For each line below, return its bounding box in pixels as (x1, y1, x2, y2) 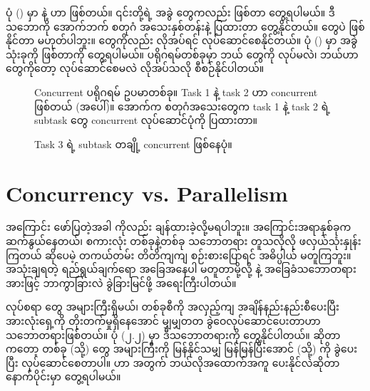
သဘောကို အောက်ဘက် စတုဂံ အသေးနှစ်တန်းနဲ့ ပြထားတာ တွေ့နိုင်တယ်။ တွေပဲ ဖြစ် (6, 19, 365, 33)
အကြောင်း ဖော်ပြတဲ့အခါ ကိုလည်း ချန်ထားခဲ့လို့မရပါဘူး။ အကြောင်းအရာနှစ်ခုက (6, 219, 351, 234)
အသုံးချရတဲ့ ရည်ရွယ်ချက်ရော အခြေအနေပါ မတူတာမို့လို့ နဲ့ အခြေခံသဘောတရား (6, 261, 356, 276)
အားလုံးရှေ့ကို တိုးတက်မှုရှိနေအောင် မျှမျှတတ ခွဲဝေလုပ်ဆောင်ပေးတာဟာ (6, 313, 321, 328)
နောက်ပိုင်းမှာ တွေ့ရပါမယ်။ (6, 369, 121, 384)
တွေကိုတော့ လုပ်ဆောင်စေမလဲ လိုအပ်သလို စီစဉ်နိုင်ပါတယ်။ (6, 61, 264, 75)
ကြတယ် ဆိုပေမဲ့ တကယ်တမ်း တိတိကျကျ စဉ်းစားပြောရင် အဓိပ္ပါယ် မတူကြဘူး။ (6, 247, 351, 262)
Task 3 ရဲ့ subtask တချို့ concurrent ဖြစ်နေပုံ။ (34, 136, 232, 151)
